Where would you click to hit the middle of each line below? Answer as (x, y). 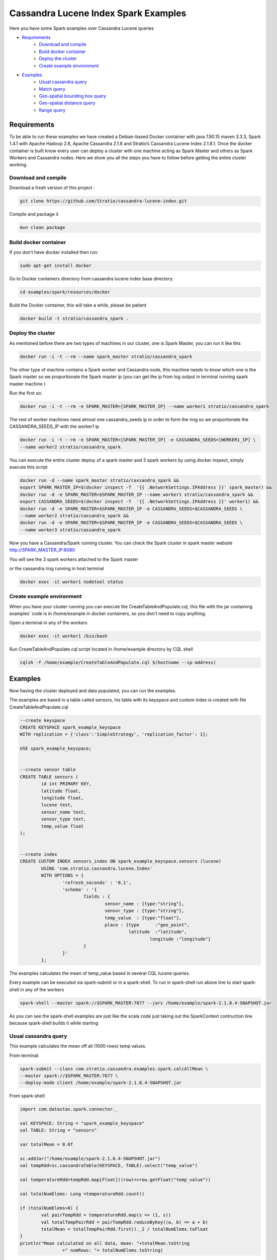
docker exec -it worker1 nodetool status (72, 582)
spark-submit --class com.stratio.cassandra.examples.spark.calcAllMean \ (114, 1069)
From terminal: (24, 1055)
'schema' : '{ (80, 890)
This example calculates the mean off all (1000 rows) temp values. (78, 1046)
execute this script (28, 467)
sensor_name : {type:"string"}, (145, 904)
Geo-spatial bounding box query (73, 96)
